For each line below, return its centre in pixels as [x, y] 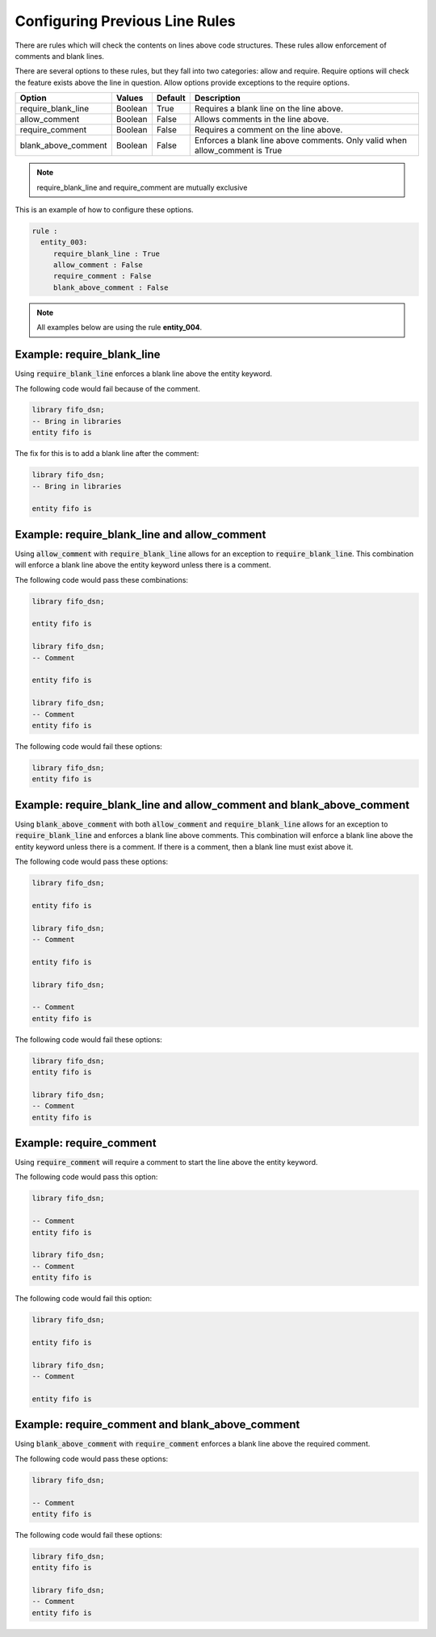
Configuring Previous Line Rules [125, 21]
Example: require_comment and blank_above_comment [157, 1425]
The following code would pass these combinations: [102, 580]
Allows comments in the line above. [262, 119]
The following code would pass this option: [86, 1177]
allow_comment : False [98, 265]
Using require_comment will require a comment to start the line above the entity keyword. [166, 1162]
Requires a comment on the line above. [268, 130]
